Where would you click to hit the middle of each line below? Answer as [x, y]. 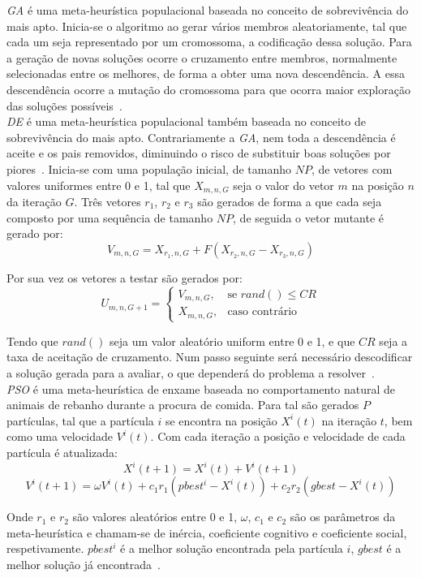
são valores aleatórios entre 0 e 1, [155, 517]
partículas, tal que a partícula [80, 420]
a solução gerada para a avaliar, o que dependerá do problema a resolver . [191, 373]
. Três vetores [107, 201]
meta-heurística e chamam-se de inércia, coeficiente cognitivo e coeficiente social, [207, 532]
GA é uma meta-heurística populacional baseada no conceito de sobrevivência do [208, 10]
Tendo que [32, 341]
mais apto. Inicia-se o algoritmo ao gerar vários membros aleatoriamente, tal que [207, 26]
